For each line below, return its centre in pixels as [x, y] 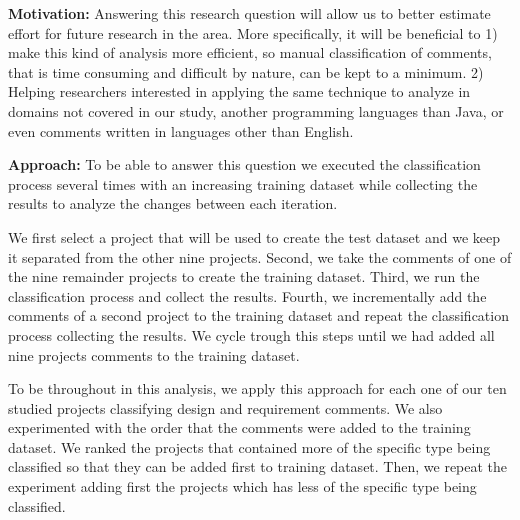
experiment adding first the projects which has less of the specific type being [242, 486]
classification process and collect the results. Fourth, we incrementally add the [247, 295]
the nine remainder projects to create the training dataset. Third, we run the [244, 276]
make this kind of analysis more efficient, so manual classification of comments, [250, 52]
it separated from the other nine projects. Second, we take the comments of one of [260, 256]
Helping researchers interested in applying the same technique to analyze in [239, 91]
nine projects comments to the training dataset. [154, 354]
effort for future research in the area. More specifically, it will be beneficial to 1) [253, 32]
